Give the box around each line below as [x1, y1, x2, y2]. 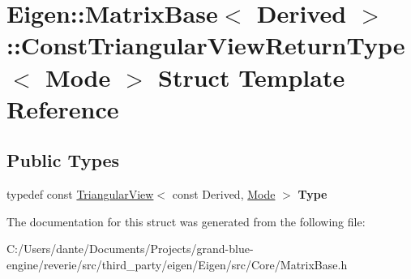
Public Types [6, 148, 120, 173]
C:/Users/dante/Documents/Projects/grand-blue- [6, 240, 254, 257]
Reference [6, 92, 119, 125]
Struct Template [158, 60, 345, 93]
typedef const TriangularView [6, 186, 154, 203]
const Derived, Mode [172, 186, 276, 203]
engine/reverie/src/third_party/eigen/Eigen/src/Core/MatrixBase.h [6, 255, 348, 273]
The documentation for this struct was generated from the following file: [6, 212, 366, 230]
